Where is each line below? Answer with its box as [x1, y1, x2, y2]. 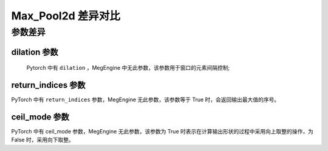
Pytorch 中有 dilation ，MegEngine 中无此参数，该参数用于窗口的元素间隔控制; [26, 64, 230, 72]
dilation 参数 [11, 47, 59, 57]
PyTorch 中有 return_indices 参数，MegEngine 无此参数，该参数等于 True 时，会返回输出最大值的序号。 [11, 96, 280, 103]
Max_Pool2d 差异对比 [11, 9, 121, 22]
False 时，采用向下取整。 [11, 136, 74, 144]
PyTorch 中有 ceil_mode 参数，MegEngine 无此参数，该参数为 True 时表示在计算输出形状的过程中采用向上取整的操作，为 [11, 128, 314, 135]
